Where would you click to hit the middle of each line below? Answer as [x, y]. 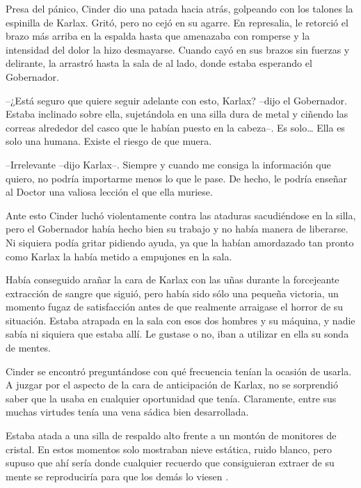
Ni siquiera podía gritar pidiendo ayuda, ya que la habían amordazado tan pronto [180, 242]
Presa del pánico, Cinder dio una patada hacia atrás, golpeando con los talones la [179, 8]
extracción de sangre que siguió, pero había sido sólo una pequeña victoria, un [172, 293]
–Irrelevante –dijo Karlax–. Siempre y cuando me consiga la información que [168, 164]
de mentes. [29, 348]
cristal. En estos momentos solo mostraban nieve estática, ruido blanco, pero [169, 449]
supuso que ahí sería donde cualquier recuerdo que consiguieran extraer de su [170, 463]
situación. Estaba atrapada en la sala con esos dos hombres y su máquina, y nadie [180, 320]
